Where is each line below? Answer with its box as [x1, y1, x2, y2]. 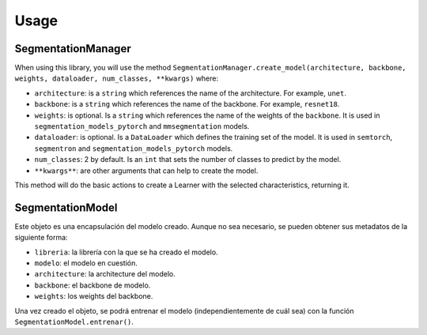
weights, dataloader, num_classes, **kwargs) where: [14, 73, 219, 83]
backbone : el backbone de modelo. [34, 280, 151, 290]
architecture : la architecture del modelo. [34, 269, 176, 279]
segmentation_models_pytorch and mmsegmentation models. [34, 122, 250, 131]
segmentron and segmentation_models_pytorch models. [34, 143, 233, 153]
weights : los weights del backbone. [34, 292, 153, 301]
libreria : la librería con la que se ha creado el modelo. [34, 247, 218, 257]
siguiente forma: [14, 233, 68, 243]
